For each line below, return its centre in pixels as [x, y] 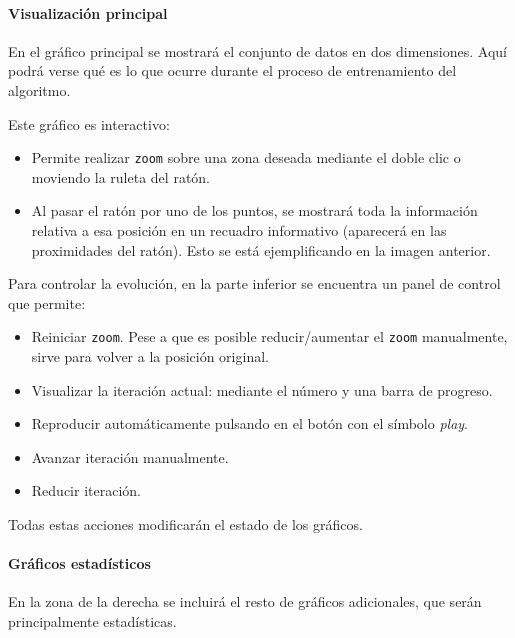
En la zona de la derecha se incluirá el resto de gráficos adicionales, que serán [245, 601]
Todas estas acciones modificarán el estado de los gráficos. [185, 524]
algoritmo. [39, 89]
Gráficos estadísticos [79, 563]
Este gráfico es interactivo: [89, 123]
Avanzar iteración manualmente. [130, 456]
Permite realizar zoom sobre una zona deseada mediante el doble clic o [246, 157]
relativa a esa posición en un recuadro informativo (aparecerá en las [239, 230]
